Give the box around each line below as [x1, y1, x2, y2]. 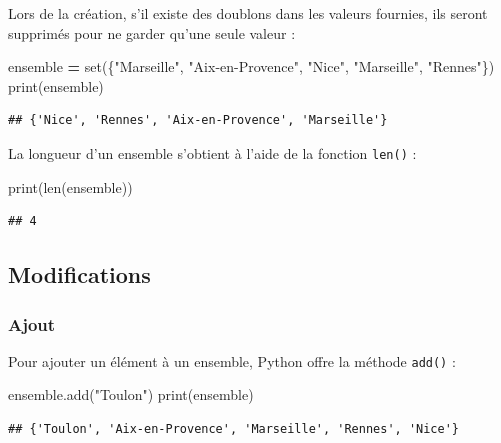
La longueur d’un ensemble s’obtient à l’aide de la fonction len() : [8, 142, 417, 163]
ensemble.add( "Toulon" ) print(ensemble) [8, 384, 254, 405]
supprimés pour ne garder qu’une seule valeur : [8, 22, 296, 43]
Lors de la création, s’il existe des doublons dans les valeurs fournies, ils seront [8, 3, 488, 23]
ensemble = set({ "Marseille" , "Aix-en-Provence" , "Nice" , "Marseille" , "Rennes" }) [8, 56, 495, 77]
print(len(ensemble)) [8, 176, 133, 197]
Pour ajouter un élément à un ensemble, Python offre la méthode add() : [8, 350, 456, 371]
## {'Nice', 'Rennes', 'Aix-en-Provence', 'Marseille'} [8, 113, 388, 128]
